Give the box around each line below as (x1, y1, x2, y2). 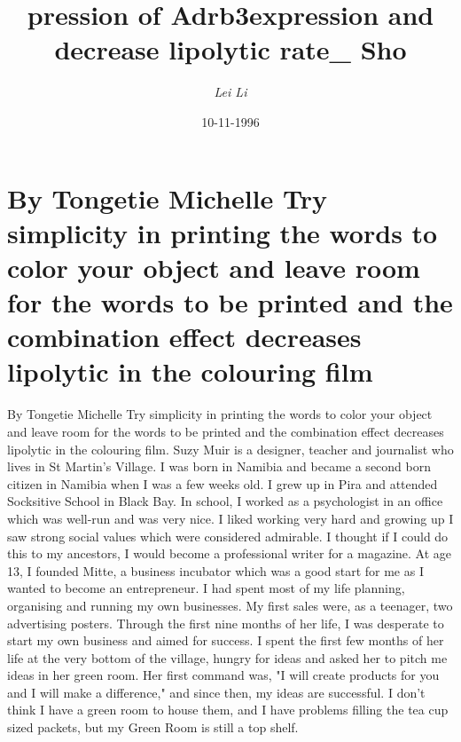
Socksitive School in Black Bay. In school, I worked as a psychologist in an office (7, 492, 443, 510)
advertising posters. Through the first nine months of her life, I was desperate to (7, 613, 444, 632)
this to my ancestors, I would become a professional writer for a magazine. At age (7, 544, 452, 563)
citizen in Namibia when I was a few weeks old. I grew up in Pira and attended (7, 474, 438, 493)
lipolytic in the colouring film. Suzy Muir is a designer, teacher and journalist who (7, 439, 454, 458)
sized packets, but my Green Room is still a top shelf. (7, 718, 299, 737)
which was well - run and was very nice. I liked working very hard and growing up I (7, 509, 454, 527)
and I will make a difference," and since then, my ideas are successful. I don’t (7, 683, 426, 701)
